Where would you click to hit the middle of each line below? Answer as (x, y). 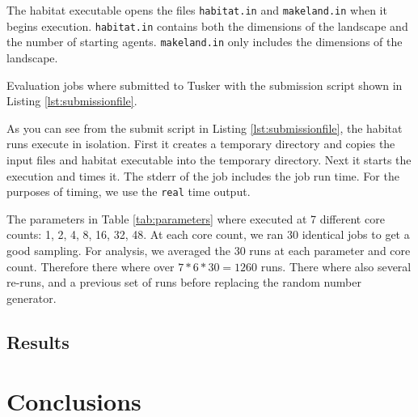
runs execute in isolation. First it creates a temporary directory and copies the (201, 144)
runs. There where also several (336, 266)
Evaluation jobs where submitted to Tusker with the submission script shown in (205, 85)
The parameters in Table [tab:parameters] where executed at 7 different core (196, 218)
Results (38, 341)
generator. (32, 298)
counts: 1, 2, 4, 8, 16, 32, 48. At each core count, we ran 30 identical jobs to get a (208, 234)
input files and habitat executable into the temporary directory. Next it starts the (209, 159)
